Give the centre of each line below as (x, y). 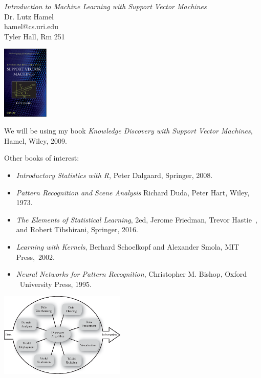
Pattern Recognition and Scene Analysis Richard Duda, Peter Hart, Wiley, (133, 192)
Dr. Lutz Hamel (29, 16)
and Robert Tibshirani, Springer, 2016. (77, 229)
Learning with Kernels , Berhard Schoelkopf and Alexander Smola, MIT (128, 247)
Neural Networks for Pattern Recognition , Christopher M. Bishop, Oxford (132, 274)
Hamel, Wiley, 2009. (36, 140)
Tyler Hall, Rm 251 (35, 36)
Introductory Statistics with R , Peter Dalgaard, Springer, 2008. (114, 175)
